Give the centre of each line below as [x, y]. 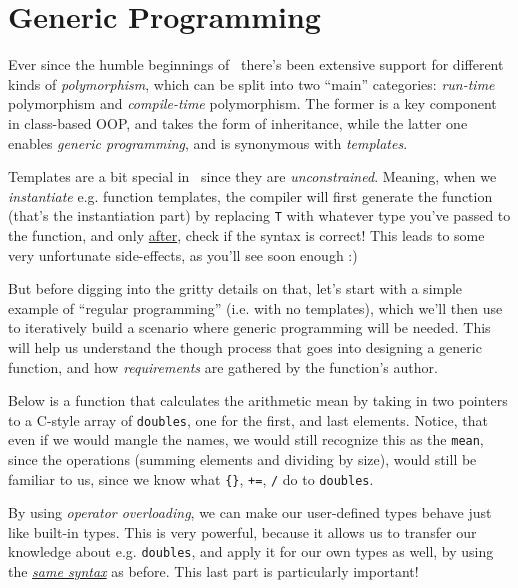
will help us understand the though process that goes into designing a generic [245, 346]
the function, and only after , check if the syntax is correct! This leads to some [246, 234]
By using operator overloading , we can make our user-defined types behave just [250, 512]
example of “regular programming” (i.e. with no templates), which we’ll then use [255, 307]
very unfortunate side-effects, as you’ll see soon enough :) [183, 254]
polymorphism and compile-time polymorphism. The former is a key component [252, 103]
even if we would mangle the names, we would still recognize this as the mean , [246, 439]
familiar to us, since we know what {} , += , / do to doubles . [191, 478]
